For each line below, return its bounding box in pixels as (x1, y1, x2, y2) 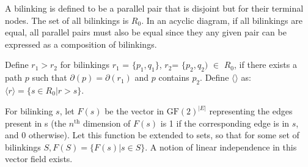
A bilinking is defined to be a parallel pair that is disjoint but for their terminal (5, 2, 304, 14)
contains (158, 71, 189, 84)
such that (32, 71, 67, 84)
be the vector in (105, 105, 164, 117)
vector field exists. (5, 152, 73, 165)
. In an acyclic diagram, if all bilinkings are (141, 13, 302, 26)
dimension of (82, 116, 131, 129)
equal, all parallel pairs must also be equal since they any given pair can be (5, 26, 287, 39)
